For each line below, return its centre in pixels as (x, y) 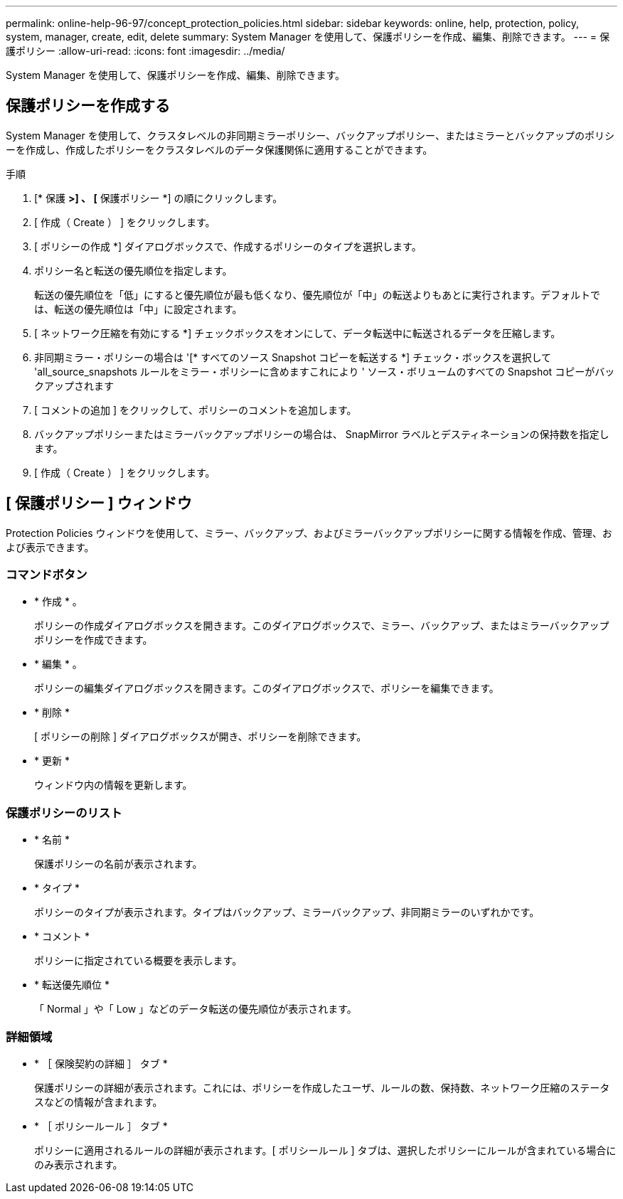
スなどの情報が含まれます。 (98, 1102)
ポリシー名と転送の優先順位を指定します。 (133, 270)
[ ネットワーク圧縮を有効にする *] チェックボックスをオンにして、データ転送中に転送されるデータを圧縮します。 (298, 333)
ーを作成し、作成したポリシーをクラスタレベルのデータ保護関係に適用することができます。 (219, 149)
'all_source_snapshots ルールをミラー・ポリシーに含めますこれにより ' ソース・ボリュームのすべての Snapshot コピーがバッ (325, 371)
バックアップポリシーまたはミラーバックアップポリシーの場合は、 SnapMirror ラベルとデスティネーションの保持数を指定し (322, 434)
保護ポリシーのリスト (64, 812)
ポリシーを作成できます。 (94, 640)
